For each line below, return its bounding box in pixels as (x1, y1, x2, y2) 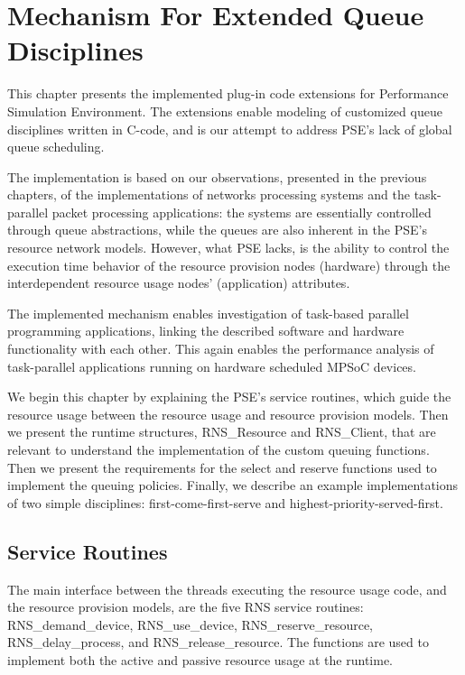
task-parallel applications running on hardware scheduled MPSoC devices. (7, 356, 416, 375)
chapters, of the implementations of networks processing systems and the (7, 185, 410, 204)
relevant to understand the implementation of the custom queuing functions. (7, 440, 430, 458)
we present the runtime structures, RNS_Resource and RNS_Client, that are (7, 422, 436, 441)
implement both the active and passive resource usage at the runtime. (7, 650, 393, 669)
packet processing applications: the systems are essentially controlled (51, 202, 432, 221)
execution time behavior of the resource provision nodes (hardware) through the (7, 255, 451, 274)
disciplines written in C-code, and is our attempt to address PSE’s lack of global (7, 119, 452, 138)
